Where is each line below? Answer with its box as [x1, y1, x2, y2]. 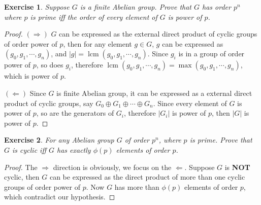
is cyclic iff [12, 144, 46, 155]
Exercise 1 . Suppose [4, 2, 70, 12]
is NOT [224, 161, 250, 172]
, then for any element [63, 38, 132, 49]
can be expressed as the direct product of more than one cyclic [49, 172, 245, 182]
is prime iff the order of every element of [30, 11, 157, 22]
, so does [36, 59, 63, 70]
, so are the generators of [36, 108, 114, 118]
